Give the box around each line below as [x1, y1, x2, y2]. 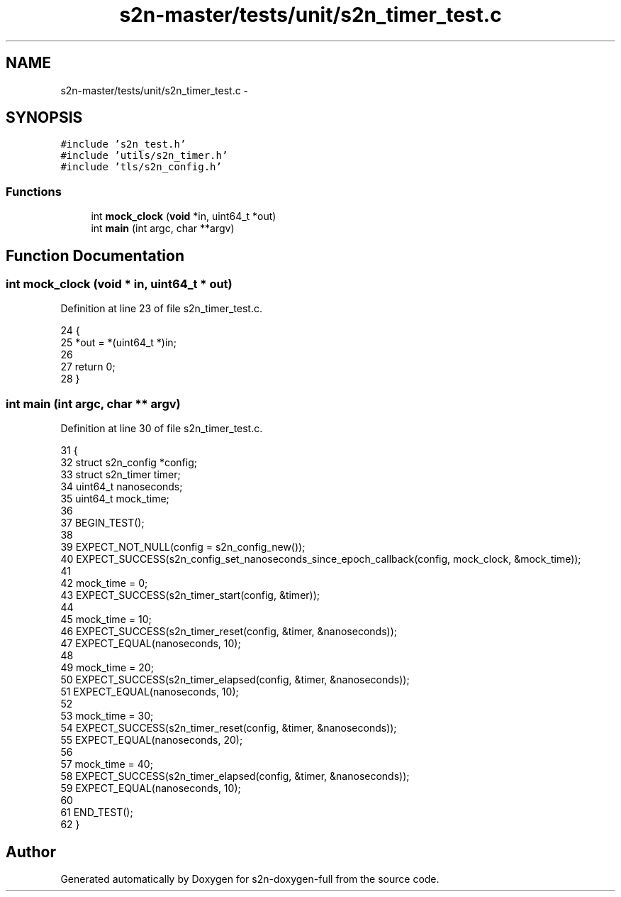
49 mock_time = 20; [60, 661, 154, 674]
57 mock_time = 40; [60, 758, 153, 771]
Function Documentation [6, 246, 184, 265]
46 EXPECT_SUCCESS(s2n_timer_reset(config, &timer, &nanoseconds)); [60, 625, 397, 638]
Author [6, 842, 56, 861]
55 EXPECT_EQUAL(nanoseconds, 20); [60, 734, 243, 747]
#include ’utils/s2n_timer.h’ [60, 150, 228, 162]
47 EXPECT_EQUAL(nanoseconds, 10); [60, 637, 241, 650]
